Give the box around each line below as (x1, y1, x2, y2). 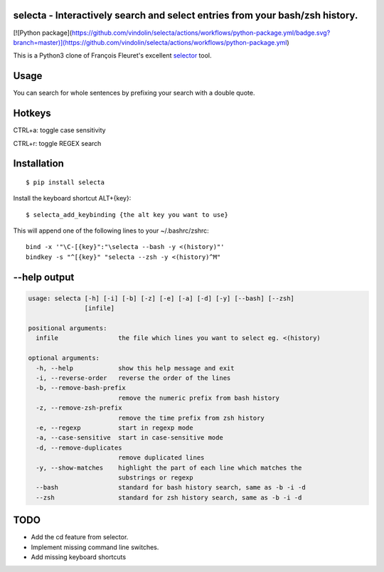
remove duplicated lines (117, 454, 205, 462)
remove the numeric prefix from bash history (117, 393, 280, 402)
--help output (13, 271, 75, 283)
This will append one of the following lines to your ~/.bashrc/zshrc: (13, 226, 209, 235)
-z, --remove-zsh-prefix (36, 404, 122, 412)
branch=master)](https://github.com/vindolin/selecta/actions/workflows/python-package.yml (13, 38, 287, 46)
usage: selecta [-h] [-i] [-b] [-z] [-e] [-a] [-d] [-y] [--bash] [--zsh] (28, 294, 295, 302)
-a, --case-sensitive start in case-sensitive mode (36, 434, 223, 442)
